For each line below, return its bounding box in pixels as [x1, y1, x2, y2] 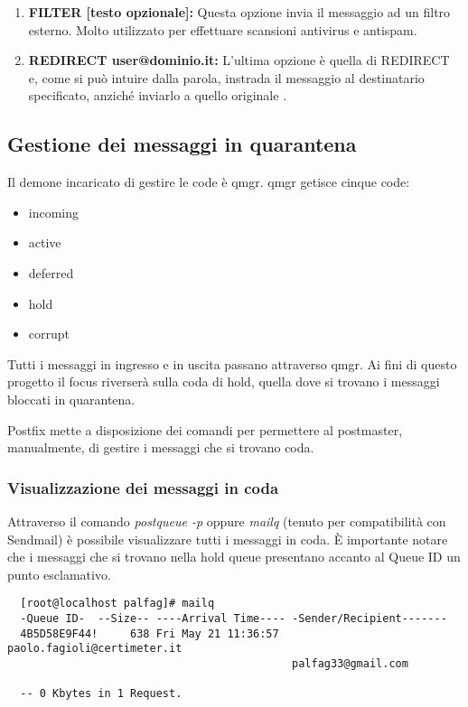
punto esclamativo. [7, 564, 111, 583]
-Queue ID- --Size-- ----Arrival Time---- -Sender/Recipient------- [20, 611, 447, 625]
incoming [28, 202, 80, 221]
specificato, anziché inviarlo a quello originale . [28, 86, 287, 105]
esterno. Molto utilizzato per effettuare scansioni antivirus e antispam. [28, 20, 417, 39]
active [28, 233, 61, 252]
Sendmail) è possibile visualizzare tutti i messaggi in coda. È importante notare [7, 529, 448, 548]
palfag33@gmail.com [292, 656, 408, 670]
